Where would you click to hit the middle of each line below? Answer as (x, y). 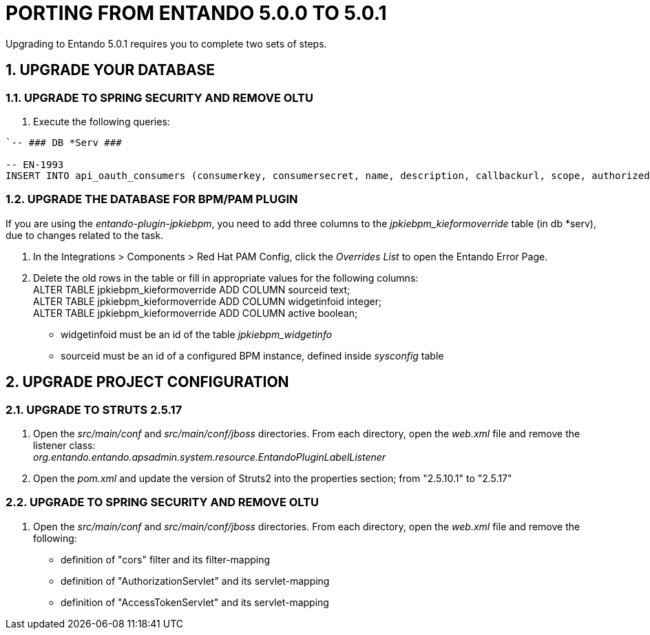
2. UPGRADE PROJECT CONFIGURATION (147, 382)
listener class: (64, 445)
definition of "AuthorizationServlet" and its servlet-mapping (195, 581)
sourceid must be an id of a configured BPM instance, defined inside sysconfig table (252, 355)
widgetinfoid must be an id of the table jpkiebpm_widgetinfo (197, 334)
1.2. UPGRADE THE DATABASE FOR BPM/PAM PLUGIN (152, 199)
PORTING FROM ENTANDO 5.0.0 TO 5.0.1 (196, 13)
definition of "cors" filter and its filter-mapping (166, 559)
